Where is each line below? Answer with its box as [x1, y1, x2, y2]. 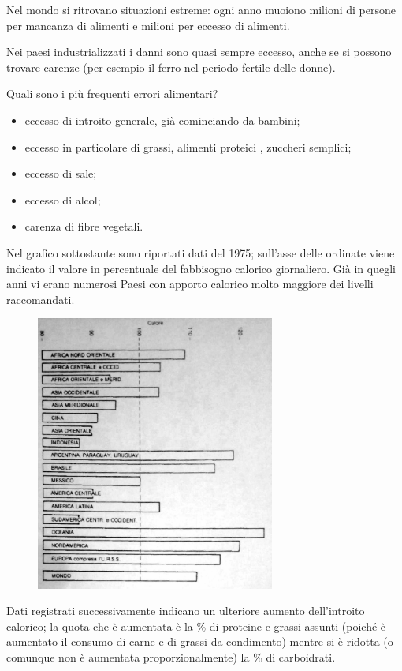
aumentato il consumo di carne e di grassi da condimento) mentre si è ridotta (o [6, 633, 393, 650]
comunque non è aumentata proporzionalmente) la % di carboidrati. [6, 649, 336, 665]
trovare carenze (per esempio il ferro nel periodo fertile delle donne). [6, 58, 336, 75]
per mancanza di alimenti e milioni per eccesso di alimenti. [6, 17, 290, 33]
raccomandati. [6, 291, 75, 307]
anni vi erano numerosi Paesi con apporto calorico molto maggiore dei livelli [6, 276, 374, 292]
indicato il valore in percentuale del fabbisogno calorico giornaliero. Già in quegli [6, 260, 396, 276]
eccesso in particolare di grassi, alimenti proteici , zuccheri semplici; [24, 138, 352, 155]
